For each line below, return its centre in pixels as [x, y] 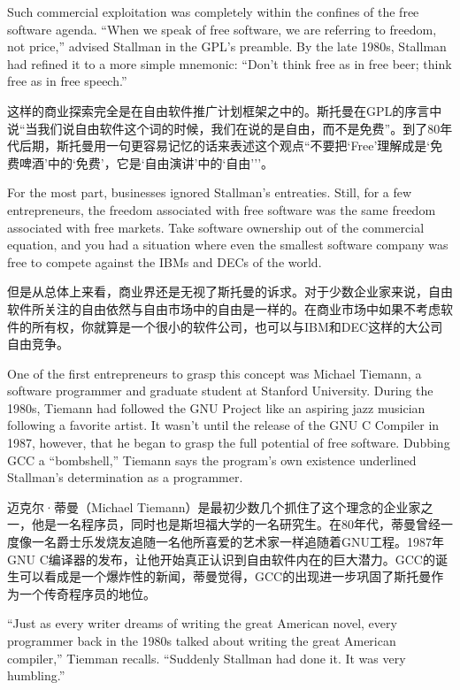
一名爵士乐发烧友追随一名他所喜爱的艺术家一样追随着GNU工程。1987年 [238, 542]
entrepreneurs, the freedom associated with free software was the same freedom [222, 209]
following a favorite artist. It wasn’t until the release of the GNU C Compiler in [223, 425]
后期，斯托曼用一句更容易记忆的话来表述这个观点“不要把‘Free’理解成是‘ [225, 146]
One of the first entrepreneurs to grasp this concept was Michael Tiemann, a [215, 373]
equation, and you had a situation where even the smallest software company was [228, 245]
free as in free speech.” [67, 81]
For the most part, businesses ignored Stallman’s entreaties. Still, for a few [210, 192]
